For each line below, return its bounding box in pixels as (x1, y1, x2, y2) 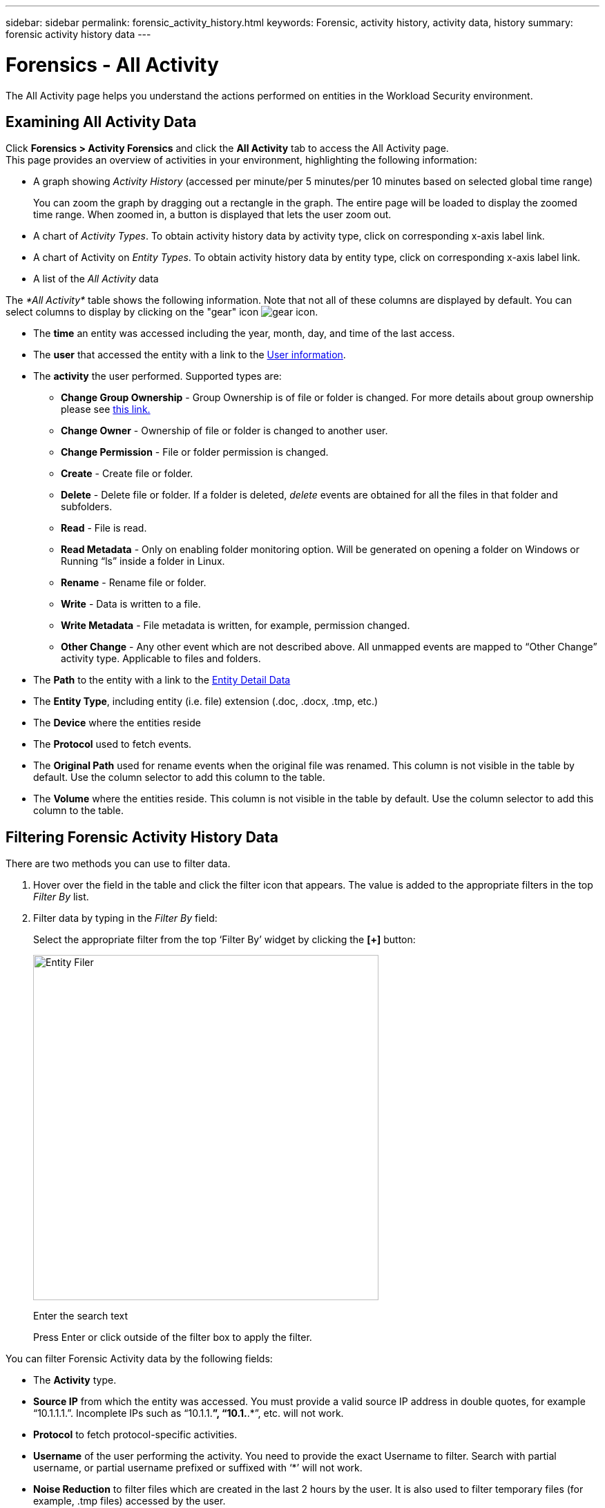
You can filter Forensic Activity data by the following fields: (6, 1353, 273, 1365)
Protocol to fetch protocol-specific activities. (33, 1429, 238, 1441)
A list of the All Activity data (33, 273, 159, 285)
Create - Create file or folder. (61, 467, 193, 480)
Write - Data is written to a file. (61, 598, 201, 610)
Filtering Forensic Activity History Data (6, 828, 278, 846)
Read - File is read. (61, 522, 147, 534)
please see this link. (61, 403, 151, 416)
